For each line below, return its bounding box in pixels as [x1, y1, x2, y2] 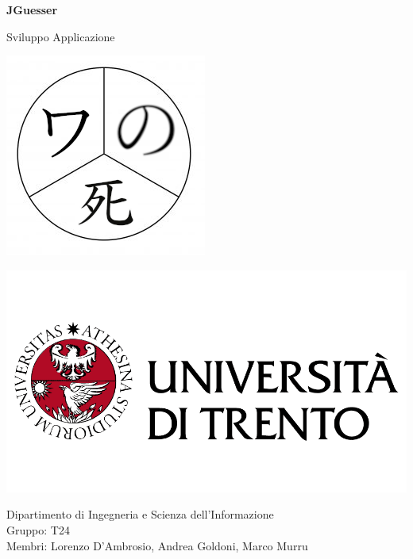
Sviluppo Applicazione [6, 28, 115, 44]
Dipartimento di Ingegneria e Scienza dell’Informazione [6, 506, 274, 523]
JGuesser [6, 2, 58, 17]
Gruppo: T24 [6, 521, 70, 538]
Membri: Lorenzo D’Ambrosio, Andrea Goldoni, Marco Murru [6, 537, 308, 553]
